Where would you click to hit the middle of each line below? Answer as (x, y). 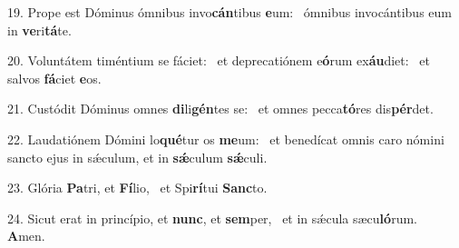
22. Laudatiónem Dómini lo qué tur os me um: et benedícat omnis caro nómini (226, 139)
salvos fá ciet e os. (54, 78)
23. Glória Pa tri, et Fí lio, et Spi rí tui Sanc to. (137, 188)
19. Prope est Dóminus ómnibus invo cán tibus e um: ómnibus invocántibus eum (229, 12)
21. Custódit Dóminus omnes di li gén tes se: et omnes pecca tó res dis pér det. (220, 109)
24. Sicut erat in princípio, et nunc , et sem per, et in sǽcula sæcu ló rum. (212, 218)
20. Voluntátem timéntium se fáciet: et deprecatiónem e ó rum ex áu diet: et (219, 60)
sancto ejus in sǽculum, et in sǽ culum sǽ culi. (137, 157)
